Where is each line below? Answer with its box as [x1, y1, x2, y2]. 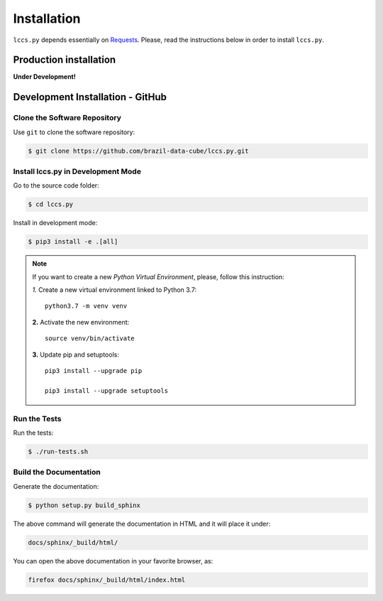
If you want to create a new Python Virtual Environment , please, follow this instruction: [32, 272, 285, 281]
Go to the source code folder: [13, 181, 99, 190]
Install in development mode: [13, 219, 98, 227]
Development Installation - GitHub [13, 91, 167, 103]
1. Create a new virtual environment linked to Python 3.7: [32, 286, 197, 294]
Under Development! [13, 72, 76, 81]
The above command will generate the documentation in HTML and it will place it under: [13, 519, 271, 528]
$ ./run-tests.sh [28, 448, 89, 455]
